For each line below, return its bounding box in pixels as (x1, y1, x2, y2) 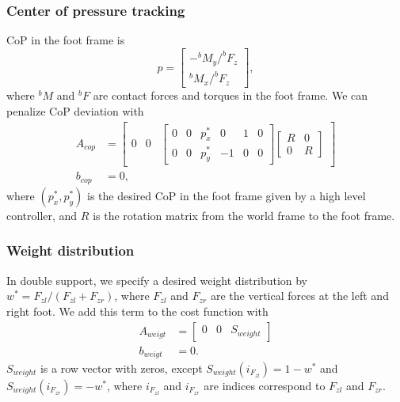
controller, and (6, 207, 78, 223)
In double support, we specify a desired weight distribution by (6, 271, 308, 288)
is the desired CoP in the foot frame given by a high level (87, 187, 366, 203)
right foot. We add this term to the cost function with (6, 302, 269, 319)
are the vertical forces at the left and (210, 287, 389, 304)
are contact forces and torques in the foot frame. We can (93, 87, 368, 104)
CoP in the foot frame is (6, 32, 125, 48)
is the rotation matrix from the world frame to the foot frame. (93, 207, 395, 223)
